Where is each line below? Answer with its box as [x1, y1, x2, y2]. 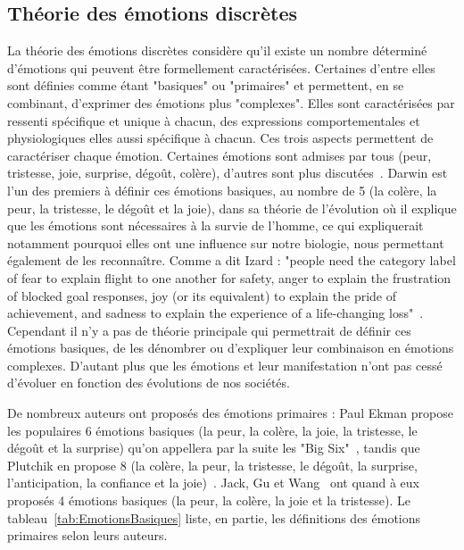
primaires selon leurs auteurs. [7, 526, 168, 545]
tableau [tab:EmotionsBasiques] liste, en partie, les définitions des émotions [7, 508, 421, 527]
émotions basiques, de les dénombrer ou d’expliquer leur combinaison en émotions [7, 338, 454, 357]
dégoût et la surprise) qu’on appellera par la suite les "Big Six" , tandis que [7, 438, 420, 457]
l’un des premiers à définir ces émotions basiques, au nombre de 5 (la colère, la [7, 180, 437, 199]
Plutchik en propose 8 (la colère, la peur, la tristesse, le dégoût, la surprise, [7, 455, 418, 474]
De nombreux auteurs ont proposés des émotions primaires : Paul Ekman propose [7, 404, 453, 422]
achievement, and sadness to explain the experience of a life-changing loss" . [7, 304, 424, 322]
